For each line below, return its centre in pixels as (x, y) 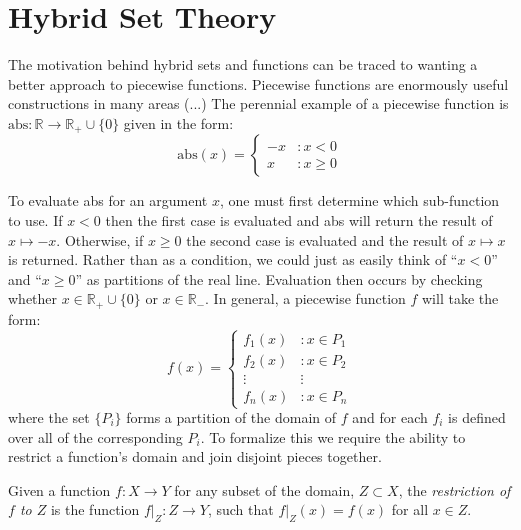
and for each (390, 417)
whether (33, 298)
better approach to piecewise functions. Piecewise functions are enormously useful (258, 83)
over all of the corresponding (95, 436)
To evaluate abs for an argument (108, 200)
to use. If (35, 219)
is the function (95, 509)
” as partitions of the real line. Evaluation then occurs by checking (279, 278)
